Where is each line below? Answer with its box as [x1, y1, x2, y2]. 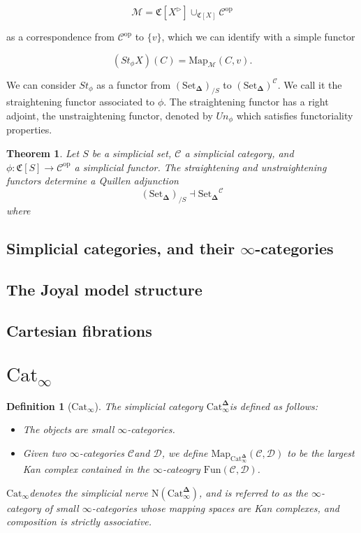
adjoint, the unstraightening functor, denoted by [6, 108, 213, 122]
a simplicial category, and [184, 146, 294, 161]
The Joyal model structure [6, 278, 202, 300]
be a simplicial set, [91, 146, 172, 161]
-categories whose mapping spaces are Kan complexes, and [91, 500, 339, 515]
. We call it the [277, 77, 342, 92]
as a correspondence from [6, 29, 115, 43]
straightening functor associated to [6, 94, 155, 109]
